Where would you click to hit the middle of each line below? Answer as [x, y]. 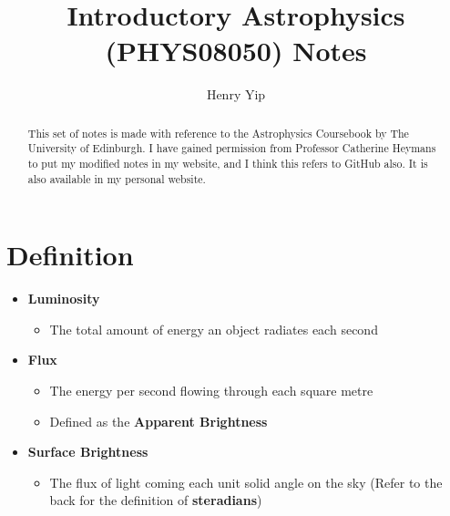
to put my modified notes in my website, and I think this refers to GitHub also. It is [228, 164]
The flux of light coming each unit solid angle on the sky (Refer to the [246, 482]
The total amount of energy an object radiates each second [214, 329]
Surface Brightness [88, 452]
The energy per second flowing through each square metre [211, 391]
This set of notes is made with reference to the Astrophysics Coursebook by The [218, 133]
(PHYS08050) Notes [236, 51]
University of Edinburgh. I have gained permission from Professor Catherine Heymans [232, 148]
